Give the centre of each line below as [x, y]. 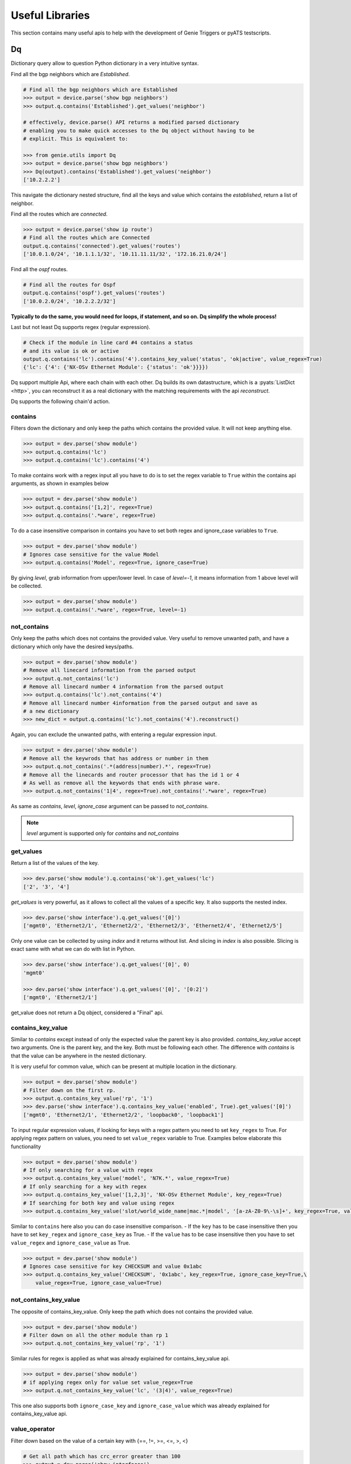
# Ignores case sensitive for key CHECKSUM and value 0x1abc [113, 1267]
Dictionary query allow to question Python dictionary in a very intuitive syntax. [105, 63]
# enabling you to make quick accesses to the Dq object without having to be [139, 131]
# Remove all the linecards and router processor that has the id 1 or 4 [131, 775]
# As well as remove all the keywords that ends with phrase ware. [122, 783]
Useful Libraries [50, 15]
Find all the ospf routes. [39, 269]
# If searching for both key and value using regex [99, 1203]
